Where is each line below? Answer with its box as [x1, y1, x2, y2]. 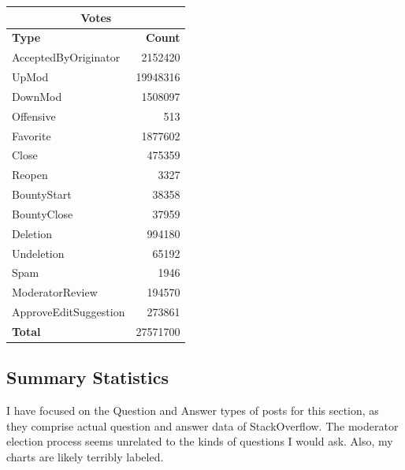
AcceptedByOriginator [12, 49, 121, 65]
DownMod [12, 88, 62, 104]
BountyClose [12, 205, 73, 222]
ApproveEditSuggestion [12, 304, 125, 320]
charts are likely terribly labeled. [6, 449, 164, 465]
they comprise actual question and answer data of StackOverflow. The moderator [6, 417, 399, 434]
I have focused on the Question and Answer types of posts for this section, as [6, 402, 379, 419]
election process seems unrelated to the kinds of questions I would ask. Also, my [6, 433, 393, 449]
